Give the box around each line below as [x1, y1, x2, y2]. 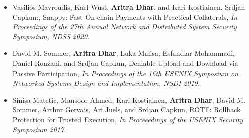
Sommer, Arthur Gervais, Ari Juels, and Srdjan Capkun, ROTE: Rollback [12, 104, 241, 115]
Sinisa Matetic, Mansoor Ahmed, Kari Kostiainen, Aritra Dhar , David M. [12, 94, 246, 105]
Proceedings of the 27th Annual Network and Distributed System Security [12, 21, 237, 32]
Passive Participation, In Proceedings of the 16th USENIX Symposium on [12, 67, 238, 78]
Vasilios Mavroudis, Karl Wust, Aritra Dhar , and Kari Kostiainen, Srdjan [12, 2, 245, 12]
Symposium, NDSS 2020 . [12, 31, 90, 41]
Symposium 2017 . [12, 124, 66, 134]
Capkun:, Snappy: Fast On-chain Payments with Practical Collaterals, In [12, 11, 238, 22]
